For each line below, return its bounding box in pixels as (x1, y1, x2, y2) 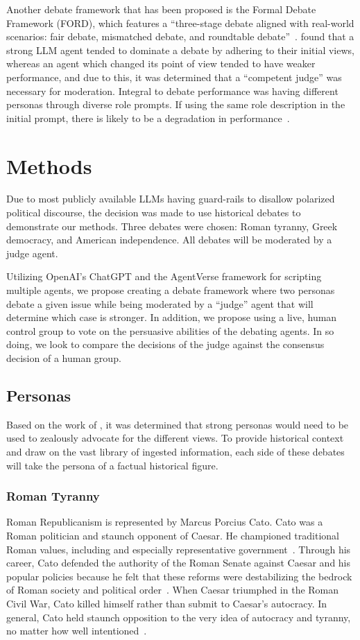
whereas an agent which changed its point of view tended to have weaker (6, 56, 316, 71)
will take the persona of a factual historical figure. (6, 458, 218, 472)
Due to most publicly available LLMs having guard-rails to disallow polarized (6, 191, 335, 206)
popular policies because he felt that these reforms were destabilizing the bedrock (6, 569, 352, 583)
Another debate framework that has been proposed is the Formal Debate (6, 2, 316, 16)
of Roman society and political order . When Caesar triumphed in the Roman (6, 582, 339, 597)
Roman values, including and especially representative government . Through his (6, 542, 351, 556)
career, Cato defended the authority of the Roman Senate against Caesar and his (6, 555, 351, 570)
